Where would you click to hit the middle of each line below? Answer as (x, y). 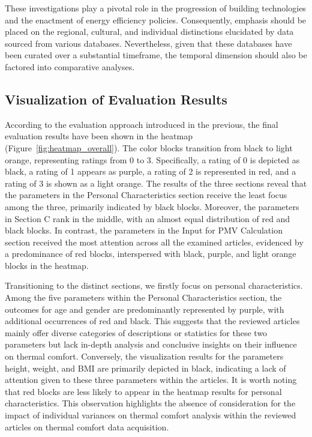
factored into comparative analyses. (70, 66)
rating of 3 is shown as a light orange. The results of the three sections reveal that (156, 183)
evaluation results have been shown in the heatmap (99, 136)
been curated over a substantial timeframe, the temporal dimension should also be (156, 55)
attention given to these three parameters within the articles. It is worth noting (151, 380)
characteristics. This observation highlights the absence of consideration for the (150, 403)
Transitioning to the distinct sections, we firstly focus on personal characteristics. (154, 285)
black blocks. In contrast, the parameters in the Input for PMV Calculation (144, 230)
